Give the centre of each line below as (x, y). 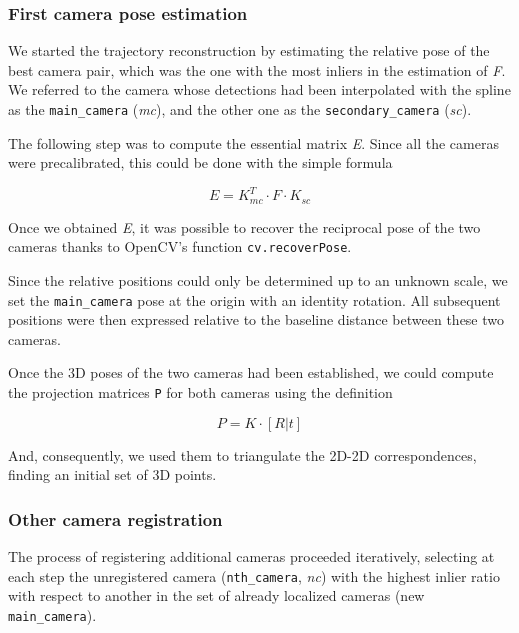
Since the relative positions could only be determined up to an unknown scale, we (258, 280)
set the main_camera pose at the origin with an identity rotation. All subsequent (254, 299)
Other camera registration (115, 518)
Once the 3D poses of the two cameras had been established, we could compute (251, 372)
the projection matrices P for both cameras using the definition (200, 392)
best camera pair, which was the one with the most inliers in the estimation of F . (257, 69)
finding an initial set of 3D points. (112, 474)
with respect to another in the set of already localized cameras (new (216, 595)
